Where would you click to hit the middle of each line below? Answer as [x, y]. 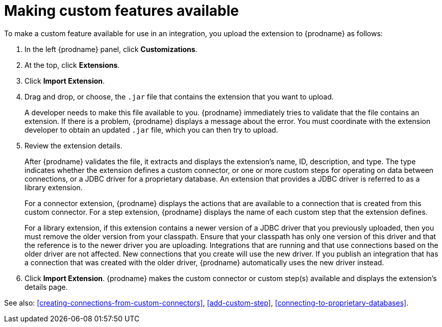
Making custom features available [121, 11]
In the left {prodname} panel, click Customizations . [111, 49]
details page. [46, 287]
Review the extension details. [73, 145]
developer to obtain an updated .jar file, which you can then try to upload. [151, 130]
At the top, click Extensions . [72, 65]
